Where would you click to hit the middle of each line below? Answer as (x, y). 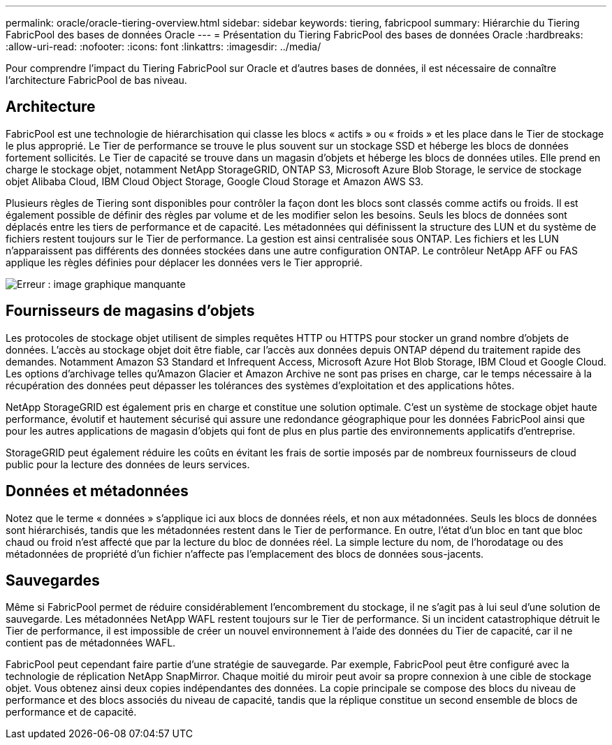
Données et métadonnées (97, 491)
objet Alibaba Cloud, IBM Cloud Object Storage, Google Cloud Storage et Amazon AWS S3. (214, 181)
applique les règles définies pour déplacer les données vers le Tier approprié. (184, 262)
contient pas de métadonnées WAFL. (91, 643)
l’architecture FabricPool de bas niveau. (96, 80)
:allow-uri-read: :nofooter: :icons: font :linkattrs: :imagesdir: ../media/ (163, 46)
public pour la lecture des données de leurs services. (128, 464)
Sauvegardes (53, 580)
